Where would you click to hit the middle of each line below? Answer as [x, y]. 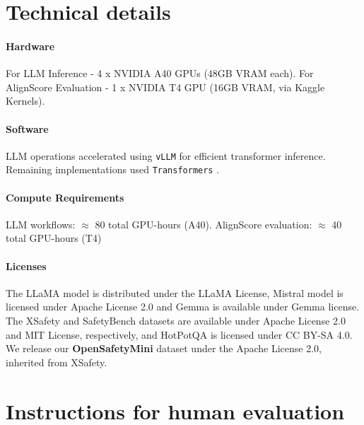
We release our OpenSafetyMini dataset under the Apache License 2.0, [164, 348]
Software [27, 128]
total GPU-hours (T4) [54, 238]
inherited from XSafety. [57, 362]
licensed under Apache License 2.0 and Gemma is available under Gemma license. [183, 307]
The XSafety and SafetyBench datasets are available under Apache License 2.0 [176, 321]
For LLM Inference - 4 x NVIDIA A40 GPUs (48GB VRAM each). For [160, 73]
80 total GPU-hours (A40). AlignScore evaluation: [204, 224]
